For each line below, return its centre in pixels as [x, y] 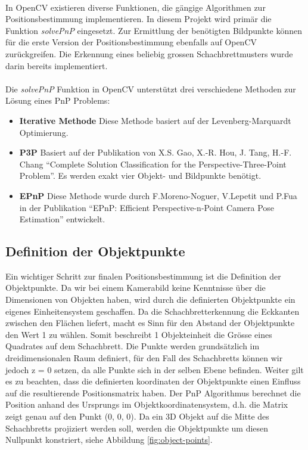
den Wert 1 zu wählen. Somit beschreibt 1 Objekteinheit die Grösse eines [139, 334]
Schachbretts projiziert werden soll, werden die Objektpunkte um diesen [137, 428]
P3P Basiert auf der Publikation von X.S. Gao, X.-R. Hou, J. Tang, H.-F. [155, 152]
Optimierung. [44, 132]
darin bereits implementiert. [57, 65]
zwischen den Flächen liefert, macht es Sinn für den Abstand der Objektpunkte [150, 323]
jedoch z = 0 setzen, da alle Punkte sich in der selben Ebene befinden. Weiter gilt [155, 369]
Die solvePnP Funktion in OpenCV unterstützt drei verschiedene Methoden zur [151, 89]
